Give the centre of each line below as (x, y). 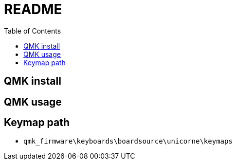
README (33, 9)
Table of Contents (33, 31)
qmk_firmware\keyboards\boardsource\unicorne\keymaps (128, 141)
